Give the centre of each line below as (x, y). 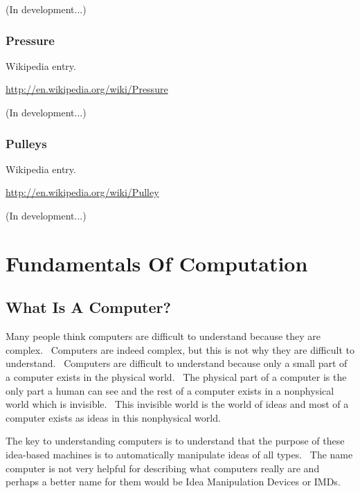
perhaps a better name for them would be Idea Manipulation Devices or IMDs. (173, 482)
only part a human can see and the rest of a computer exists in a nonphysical (170, 390)
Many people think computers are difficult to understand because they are (163, 336)
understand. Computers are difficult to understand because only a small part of (177, 363)
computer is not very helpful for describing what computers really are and (163, 468)
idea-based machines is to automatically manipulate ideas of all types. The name (179, 454)
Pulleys (26, 143)
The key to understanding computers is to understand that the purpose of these (175, 441)
